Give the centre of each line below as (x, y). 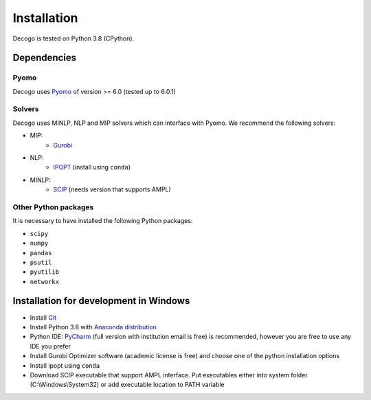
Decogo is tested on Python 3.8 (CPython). (74, 38)
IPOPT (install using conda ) (92, 167)
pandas (41, 253)
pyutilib (45, 272)
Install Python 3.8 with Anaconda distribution (93, 327)
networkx (45, 282)
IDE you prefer (50, 346)
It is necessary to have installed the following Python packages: (103, 221)
